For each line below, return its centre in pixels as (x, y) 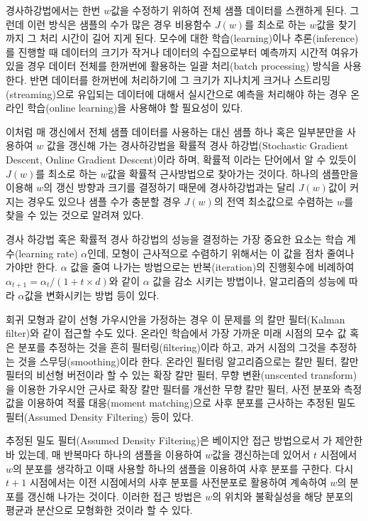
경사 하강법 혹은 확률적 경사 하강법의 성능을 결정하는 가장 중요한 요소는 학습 (175, 238)
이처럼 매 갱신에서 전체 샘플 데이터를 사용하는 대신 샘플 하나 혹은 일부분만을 (175, 131)
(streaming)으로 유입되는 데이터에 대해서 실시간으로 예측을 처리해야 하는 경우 (177, 93)
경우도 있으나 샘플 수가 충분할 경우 (104, 201)
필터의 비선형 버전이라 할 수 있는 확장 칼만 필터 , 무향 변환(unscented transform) (182, 375)
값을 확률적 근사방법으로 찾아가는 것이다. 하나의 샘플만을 (233, 173)
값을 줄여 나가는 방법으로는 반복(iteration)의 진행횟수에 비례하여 (212, 267)
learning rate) (48, 253)
